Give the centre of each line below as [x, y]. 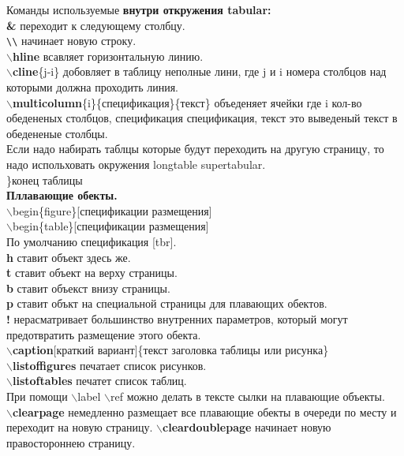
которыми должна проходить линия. [93, 87]
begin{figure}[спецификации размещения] [112, 210]
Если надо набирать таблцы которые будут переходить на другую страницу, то [195, 149]
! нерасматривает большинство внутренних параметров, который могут [177, 318]
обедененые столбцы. [57, 133]
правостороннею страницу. [71, 442]
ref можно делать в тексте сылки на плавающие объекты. [248, 396]
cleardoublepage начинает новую [247, 427]
